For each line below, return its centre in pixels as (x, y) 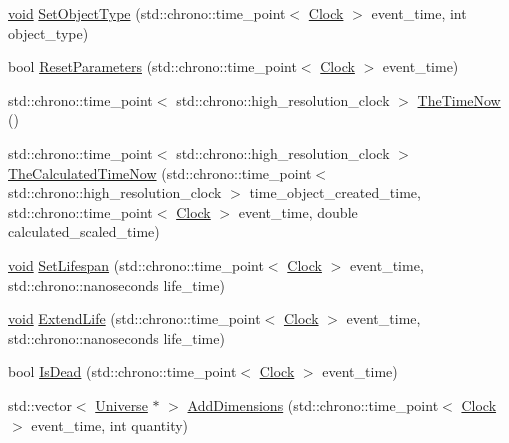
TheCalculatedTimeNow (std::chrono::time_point (160, 172)
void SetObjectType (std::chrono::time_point (147, 13)
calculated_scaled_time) (84, 231)
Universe (121, 404)
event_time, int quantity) (110, 424)
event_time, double (298, 211)
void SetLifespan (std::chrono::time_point (136, 264)
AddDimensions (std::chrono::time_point (313, 404)
